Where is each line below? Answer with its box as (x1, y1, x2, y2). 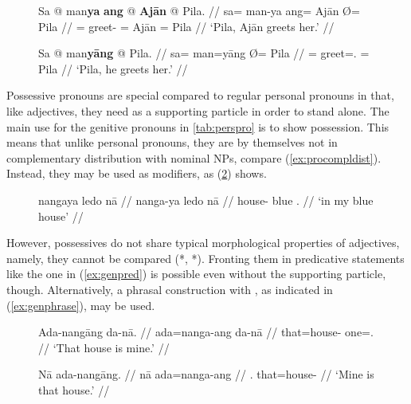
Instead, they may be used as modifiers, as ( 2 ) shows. (6, 165, 267, 182)
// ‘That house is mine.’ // (38, 339, 170, 355)
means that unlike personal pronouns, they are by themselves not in (6, 134, 338, 151)
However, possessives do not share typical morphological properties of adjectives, (6, 234, 400, 251)
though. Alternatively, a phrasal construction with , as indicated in (6, 280, 333, 297)
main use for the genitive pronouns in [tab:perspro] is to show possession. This (6, 118, 389, 135)
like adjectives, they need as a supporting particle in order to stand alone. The (6, 102, 389, 119)
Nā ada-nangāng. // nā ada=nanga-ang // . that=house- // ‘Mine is (38, 366, 374, 382)
